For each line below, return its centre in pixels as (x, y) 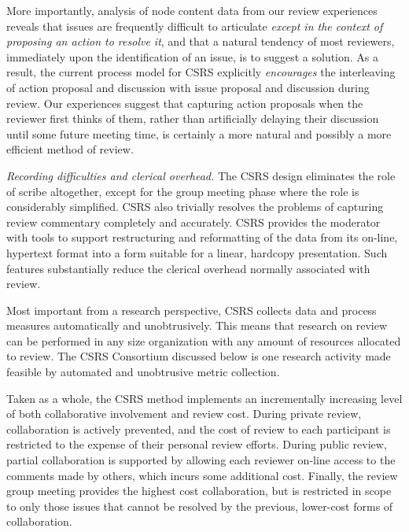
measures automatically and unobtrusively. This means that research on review (197, 325)
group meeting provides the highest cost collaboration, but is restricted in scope (199, 491)
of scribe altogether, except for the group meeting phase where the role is (183, 191)
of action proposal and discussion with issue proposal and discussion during (188, 87)
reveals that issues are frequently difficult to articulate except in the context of (195, 26)
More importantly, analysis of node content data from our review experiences (192, 10)
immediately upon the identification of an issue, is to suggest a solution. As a (193, 56)
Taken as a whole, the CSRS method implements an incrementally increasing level (204, 398)
